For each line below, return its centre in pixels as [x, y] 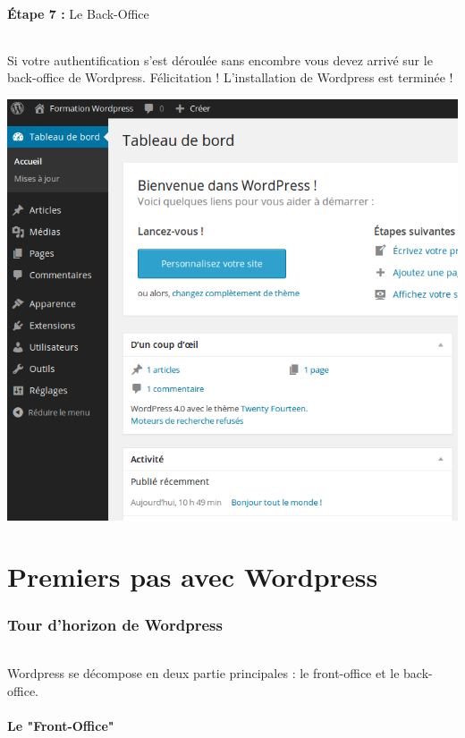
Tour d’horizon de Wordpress [115, 625]
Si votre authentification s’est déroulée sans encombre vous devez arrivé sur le [220, 59]
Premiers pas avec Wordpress [193, 577]
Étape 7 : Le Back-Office [78, 13]
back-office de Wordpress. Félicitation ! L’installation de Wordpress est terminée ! [230, 77]
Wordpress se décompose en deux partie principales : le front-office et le [203, 672]
